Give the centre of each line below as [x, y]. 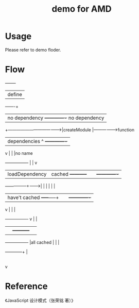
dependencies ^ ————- [38, 141]
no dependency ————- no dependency [56, 118]
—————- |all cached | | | [32, 242]
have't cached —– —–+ [33, 197]
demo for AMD [82, 9]
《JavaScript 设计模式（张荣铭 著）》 [40, 300]
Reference [26, 286]
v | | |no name [19, 153]
